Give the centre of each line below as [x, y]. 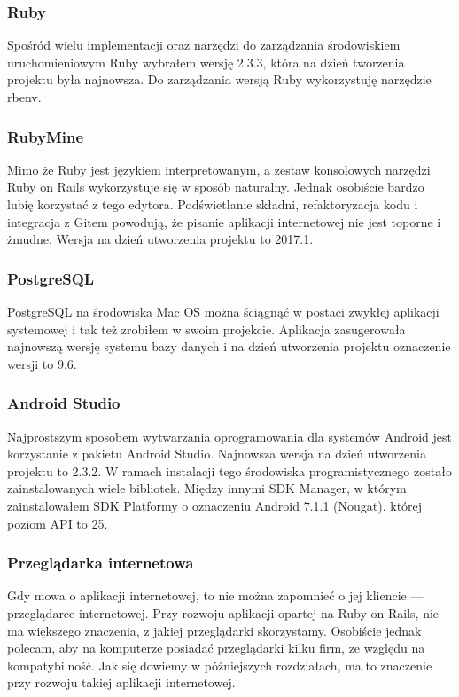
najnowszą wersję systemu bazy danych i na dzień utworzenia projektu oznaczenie [229, 346]
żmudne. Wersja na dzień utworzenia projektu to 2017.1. [160, 239]
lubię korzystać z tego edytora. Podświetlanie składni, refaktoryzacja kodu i [213, 204]
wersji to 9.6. [42, 363]
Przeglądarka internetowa [101, 563]
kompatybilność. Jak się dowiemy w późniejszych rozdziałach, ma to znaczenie [220, 665]
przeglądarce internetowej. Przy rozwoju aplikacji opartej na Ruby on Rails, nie [223, 612]
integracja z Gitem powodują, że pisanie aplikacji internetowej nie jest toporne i [224, 221]
